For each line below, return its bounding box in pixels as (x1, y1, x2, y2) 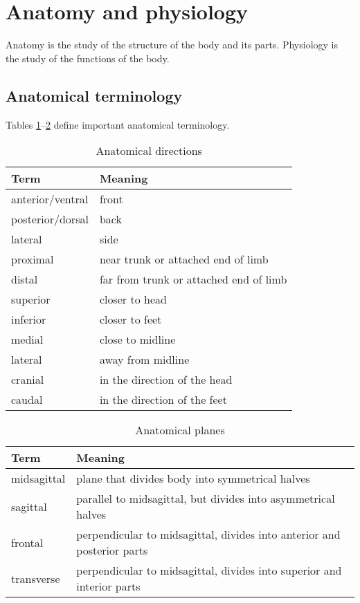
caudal (11, 391, 43, 408)
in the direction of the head (99, 371, 233, 388)
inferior (11, 311, 46, 328)
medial (11, 331, 44, 348)
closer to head (99, 291, 167, 308)
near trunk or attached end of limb (99, 251, 269, 268)
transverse (11, 570, 60, 586)
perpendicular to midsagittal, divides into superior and (76, 562, 342, 579)
